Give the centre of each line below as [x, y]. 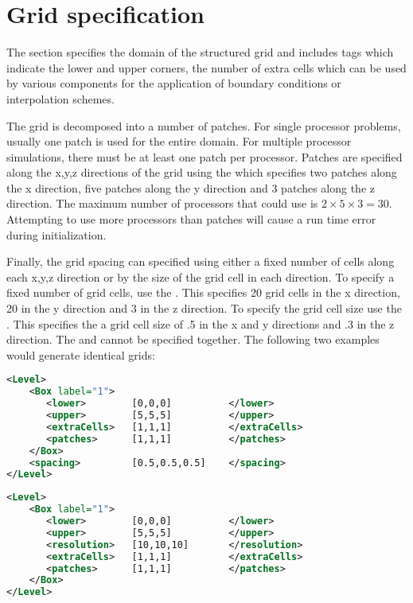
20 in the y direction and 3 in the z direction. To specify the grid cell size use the [204, 308]
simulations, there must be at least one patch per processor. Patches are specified [205, 156]
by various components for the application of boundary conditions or [174, 83]
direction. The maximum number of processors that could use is [162, 203]
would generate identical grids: [81, 354]
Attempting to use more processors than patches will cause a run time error [191, 219]
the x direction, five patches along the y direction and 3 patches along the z [191, 187]
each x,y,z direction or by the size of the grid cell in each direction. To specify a [201, 276]
